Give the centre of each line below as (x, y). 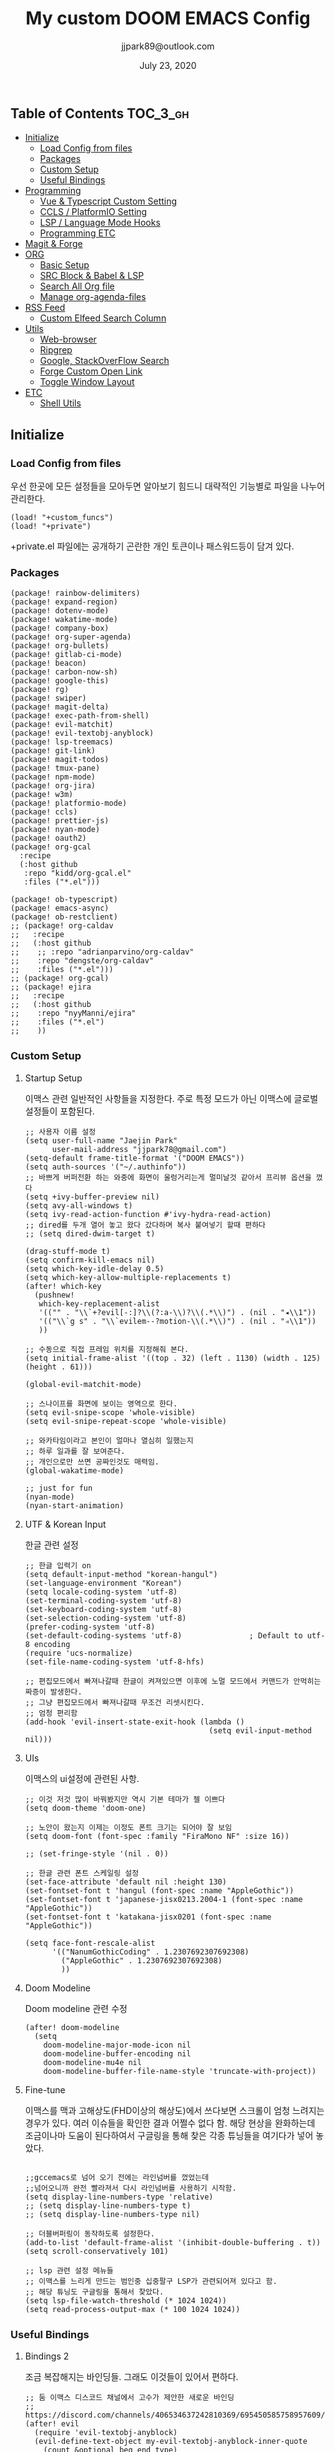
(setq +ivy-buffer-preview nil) (92, 1197)
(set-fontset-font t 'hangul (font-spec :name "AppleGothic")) (159, 1890)
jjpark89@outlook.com (168, 46)
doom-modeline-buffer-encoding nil (117, 2053)
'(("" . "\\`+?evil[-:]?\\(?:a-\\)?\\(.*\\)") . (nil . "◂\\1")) (177, 1312)
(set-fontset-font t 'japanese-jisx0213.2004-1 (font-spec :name (163, 1899)
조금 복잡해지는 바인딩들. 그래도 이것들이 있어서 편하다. (131, 2376)
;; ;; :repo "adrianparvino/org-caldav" (102, 952)
